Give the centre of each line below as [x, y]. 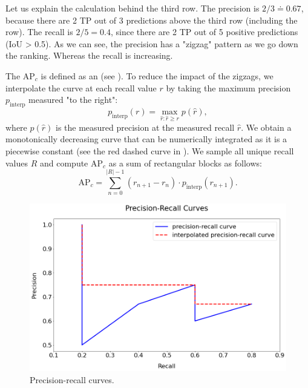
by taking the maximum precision [228, 87]
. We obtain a [266, 127]
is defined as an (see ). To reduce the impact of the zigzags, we [157, 75]
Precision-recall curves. [72, 379]
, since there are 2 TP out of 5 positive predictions [204, 32]
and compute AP [71, 163]
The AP [20, 75]
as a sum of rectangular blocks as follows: [185, 163]
